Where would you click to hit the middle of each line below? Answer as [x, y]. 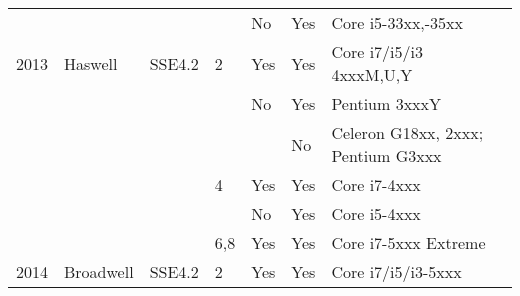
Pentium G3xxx [386, 155]
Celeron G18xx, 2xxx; [407, 132]
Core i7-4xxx [376, 184]
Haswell [91, 63]
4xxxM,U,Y [372, 74]
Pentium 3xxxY [386, 103]
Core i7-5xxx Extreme [408, 242]
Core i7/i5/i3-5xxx [396, 271]
